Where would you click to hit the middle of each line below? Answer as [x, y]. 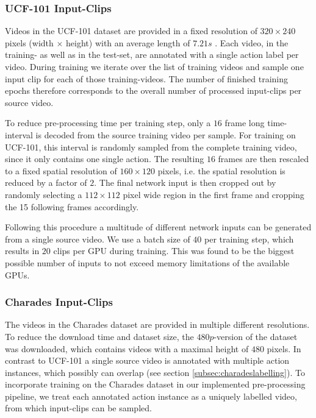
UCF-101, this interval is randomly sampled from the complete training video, [151, 147]
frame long [245, 123]
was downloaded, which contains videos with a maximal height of [127, 348]
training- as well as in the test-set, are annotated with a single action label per [152, 55]
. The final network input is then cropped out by [185, 182]
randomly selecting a [44, 194]
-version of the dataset [256, 336]
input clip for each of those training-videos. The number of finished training [147, 78]
